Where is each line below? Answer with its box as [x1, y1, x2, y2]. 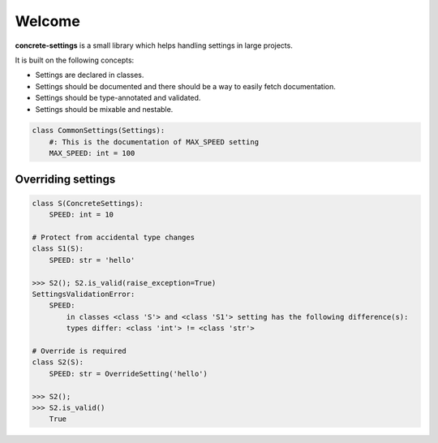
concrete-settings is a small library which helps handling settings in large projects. [15, 41, 294, 50]
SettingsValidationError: [32, 289, 135, 299]
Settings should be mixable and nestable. [35, 104, 174, 114]
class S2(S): [32, 358, 84, 367]
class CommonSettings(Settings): [32, 126, 165, 135]
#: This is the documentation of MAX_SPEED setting [49, 137, 260, 146]
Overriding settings [15, 172, 116, 186]
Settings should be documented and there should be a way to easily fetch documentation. [35, 81, 336, 91]
